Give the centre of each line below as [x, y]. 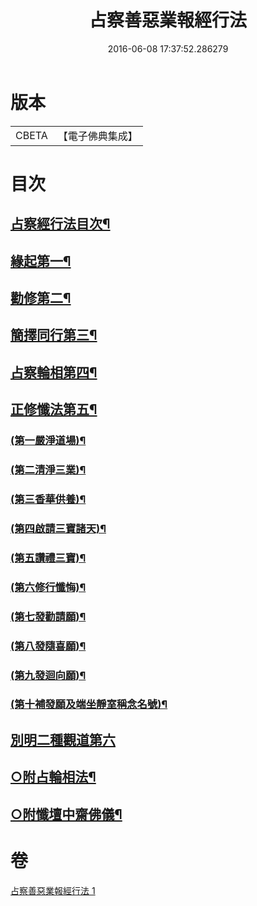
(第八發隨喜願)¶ [48, 646]
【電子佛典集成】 [97, 136]
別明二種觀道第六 [63, 739]
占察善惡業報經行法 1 [53, 890]
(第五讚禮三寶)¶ [48, 558]
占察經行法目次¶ [60, 224]
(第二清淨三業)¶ [48, 470]
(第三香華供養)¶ [48, 499]
